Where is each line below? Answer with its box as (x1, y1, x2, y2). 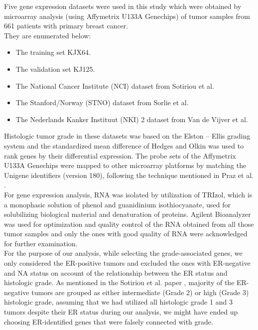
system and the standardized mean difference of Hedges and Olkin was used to (4, 140, 244, 151)
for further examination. (4, 238, 78, 248)
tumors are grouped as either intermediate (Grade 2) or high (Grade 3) (31, 287, 249, 297)
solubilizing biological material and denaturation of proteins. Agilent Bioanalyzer (4, 209, 251, 219)
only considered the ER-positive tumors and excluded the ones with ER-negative (4, 258, 251, 268)
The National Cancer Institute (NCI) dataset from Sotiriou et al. (15, 80, 214, 91)
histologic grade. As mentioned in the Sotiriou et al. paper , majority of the (4, 277, 235, 288)
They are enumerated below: (4, 30, 91, 40)
